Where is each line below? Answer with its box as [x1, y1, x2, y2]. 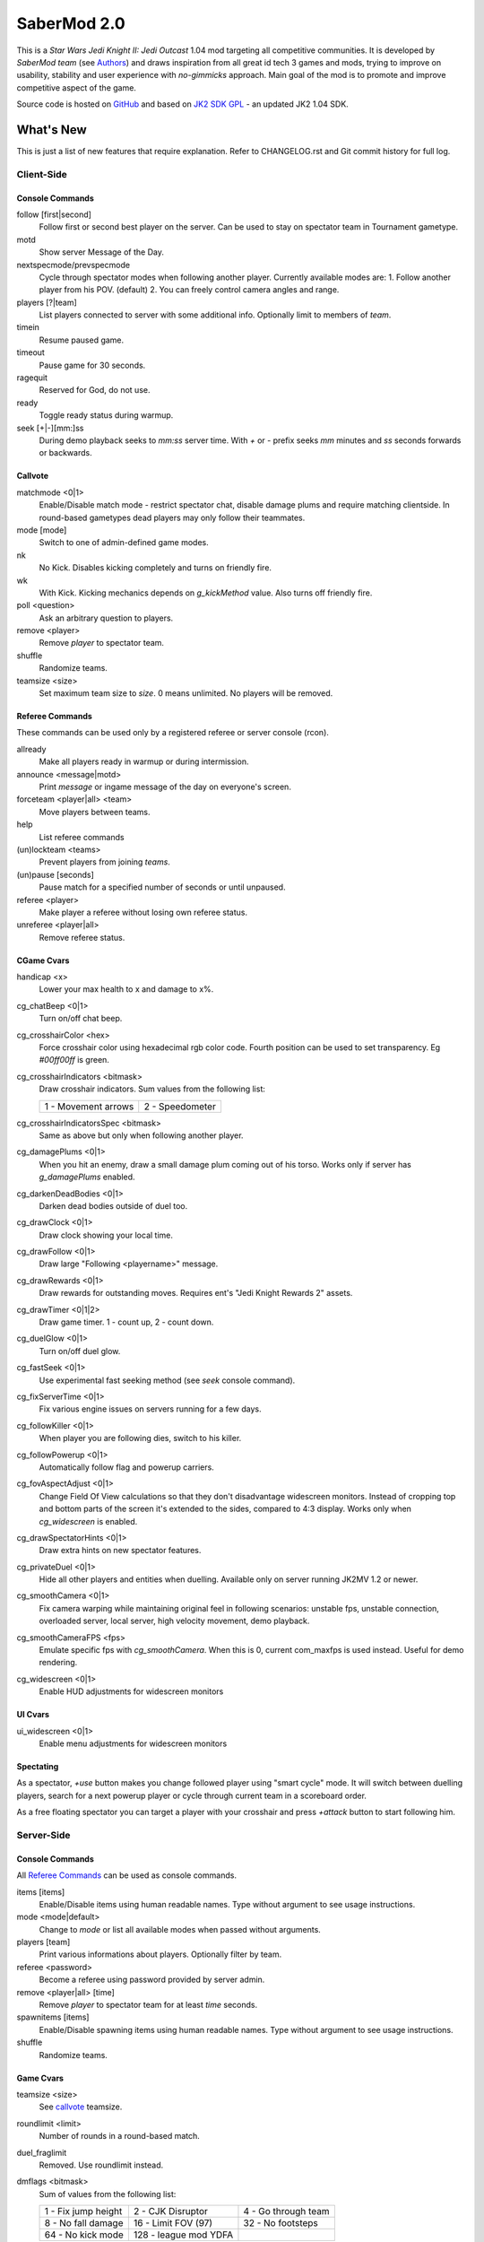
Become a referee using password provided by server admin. [39, 1974, 265, 1986]
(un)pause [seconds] [16, 869, 94, 880]
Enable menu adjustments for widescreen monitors [39, 1738, 228, 1749]
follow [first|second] [16, 209, 91, 220]
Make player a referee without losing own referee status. [39, 907, 248, 917]
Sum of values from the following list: [39, 2188, 177, 2199]
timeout [16, 347, 45, 358]
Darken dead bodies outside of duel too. [39, 1200, 188, 1211]
